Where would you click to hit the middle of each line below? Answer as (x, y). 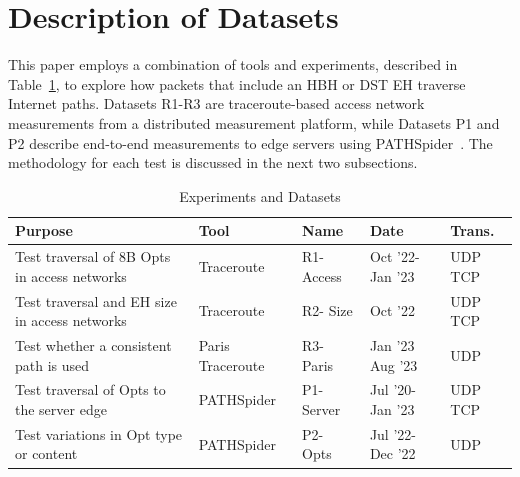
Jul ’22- (392, 433)
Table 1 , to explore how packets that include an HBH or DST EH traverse (237, 83)
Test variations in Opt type (99, 433)
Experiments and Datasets (260, 195)
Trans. (472, 230)
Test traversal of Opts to (90, 389)
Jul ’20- (392, 389)
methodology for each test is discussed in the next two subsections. (213, 162)
